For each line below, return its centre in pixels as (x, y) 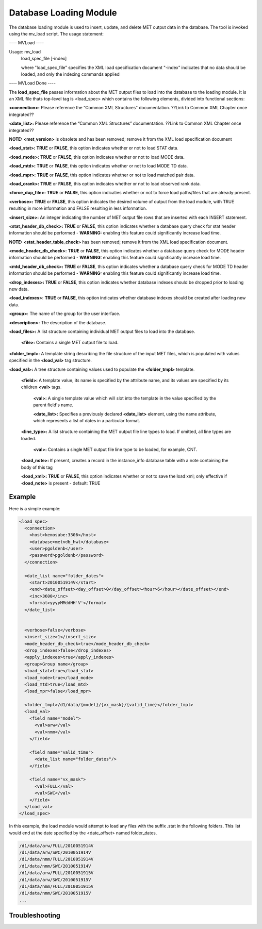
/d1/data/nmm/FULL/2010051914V (57, 859)
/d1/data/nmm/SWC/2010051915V (55, 893)
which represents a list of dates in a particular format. (87, 420)
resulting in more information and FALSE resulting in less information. (78, 208)
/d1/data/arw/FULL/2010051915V (57, 873)
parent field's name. (53, 405)
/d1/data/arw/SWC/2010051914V (55, 853)
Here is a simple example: (35, 508)
